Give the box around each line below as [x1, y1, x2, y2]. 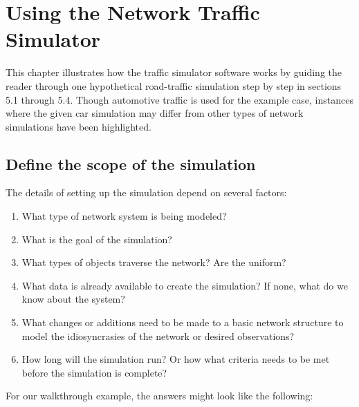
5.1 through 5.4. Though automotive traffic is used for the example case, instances [6, 92, 353, 106]
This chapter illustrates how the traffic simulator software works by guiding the [6, 65, 342, 79]
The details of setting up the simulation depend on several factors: [6, 185, 287, 200]
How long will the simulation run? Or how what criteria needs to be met [21, 352, 330, 366]
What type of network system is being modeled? [21, 209, 227, 223]
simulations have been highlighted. [6, 119, 151, 133]
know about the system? [21, 292, 125, 306]
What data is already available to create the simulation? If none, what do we [21, 278, 348, 292]
